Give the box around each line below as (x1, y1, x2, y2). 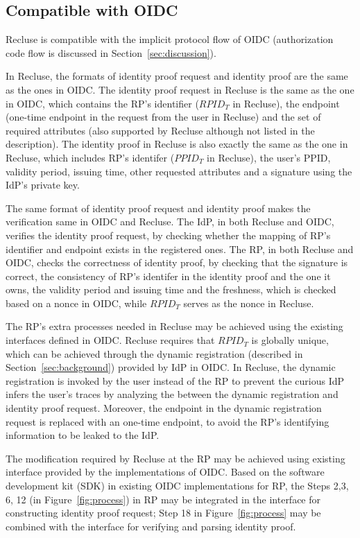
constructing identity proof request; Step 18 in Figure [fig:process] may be (6, 505, 321, 520)
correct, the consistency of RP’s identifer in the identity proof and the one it (6, 268, 331, 283)
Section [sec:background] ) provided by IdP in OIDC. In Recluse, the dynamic (6, 360, 336, 374)
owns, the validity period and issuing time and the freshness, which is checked (6, 282, 336, 297)
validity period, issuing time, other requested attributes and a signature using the (6, 164, 352, 178)
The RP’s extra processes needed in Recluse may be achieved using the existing (6, 319, 343, 333)
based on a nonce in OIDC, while (6, 295, 147, 310)
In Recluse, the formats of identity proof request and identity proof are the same (6, 69, 348, 83)
